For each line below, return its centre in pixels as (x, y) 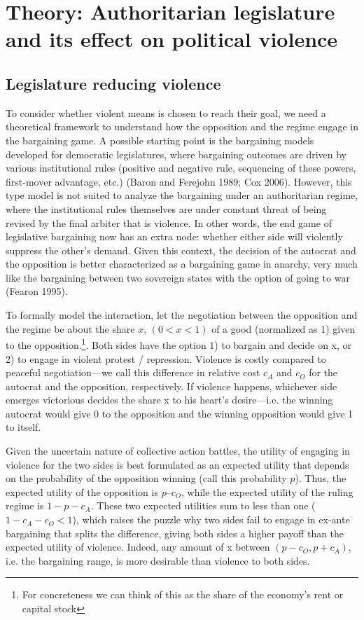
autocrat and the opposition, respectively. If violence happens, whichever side (171, 386)
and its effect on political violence (172, 39)
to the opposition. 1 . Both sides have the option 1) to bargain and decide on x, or (179, 344)
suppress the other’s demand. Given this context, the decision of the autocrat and (181, 250)
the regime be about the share (70, 328)
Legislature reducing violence (113, 83)
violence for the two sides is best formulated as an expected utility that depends (177, 464)
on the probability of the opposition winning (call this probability (146, 478)
